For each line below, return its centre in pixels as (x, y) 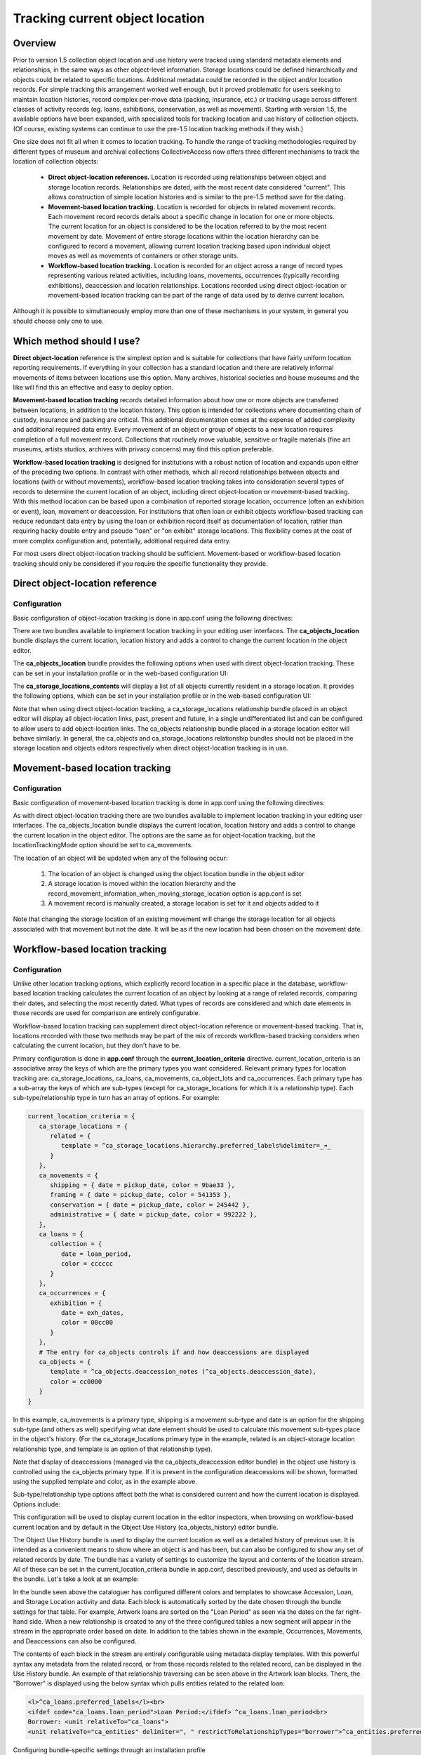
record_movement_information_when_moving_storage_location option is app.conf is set (175, 893)
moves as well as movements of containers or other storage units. (143, 256)
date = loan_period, (96, 1254)
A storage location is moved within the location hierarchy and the (142, 884)
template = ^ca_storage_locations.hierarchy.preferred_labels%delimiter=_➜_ (196, 1146)
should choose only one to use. (59, 321)
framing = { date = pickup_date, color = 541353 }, (141, 1195)
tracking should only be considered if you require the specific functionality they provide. (140, 563)
